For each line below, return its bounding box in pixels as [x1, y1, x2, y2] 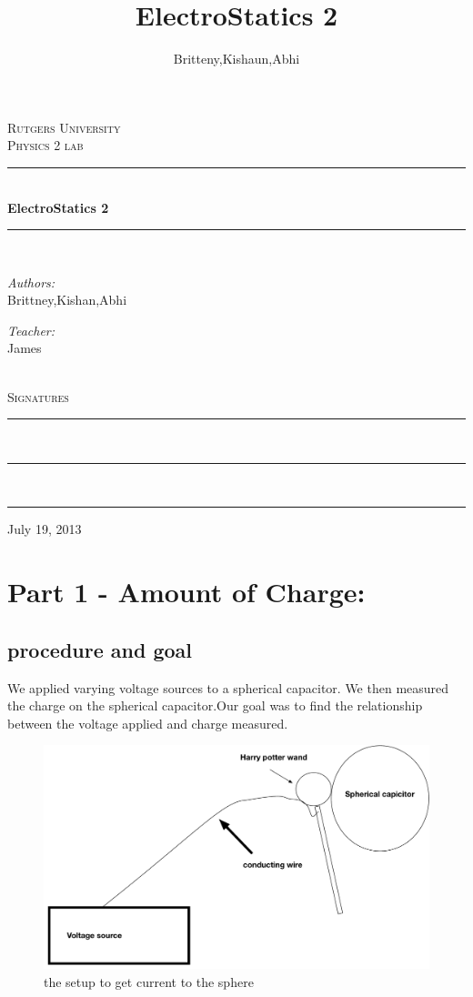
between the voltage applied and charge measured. [7, 713, 288, 732]
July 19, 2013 [7, 519, 82, 539]
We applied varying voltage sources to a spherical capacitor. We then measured [7, 678, 449, 697]
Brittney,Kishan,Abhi [7, 290, 127, 309]
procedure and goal [7, 635, 193, 663]
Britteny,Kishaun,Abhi [173, 49, 300, 68]
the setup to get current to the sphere [44, 972, 254, 991]
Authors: [7, 272, 55, 291]
